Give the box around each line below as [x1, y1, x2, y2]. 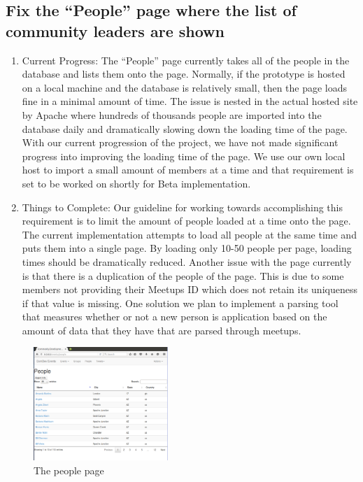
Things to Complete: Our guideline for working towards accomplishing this [22, 199, 343, 214]
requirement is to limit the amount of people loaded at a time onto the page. [22, 213, 351, 228]
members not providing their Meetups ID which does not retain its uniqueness [22, 282, 357, 297]
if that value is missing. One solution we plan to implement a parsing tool [22, 295, 339, 310]
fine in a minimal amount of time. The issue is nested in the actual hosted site [22, 94, 358, 108]
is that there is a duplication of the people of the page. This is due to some [22, 268, 344, 283]
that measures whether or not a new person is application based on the [22, 309, 327, 324]
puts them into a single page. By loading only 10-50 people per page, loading [22, 241, 352, 255]
